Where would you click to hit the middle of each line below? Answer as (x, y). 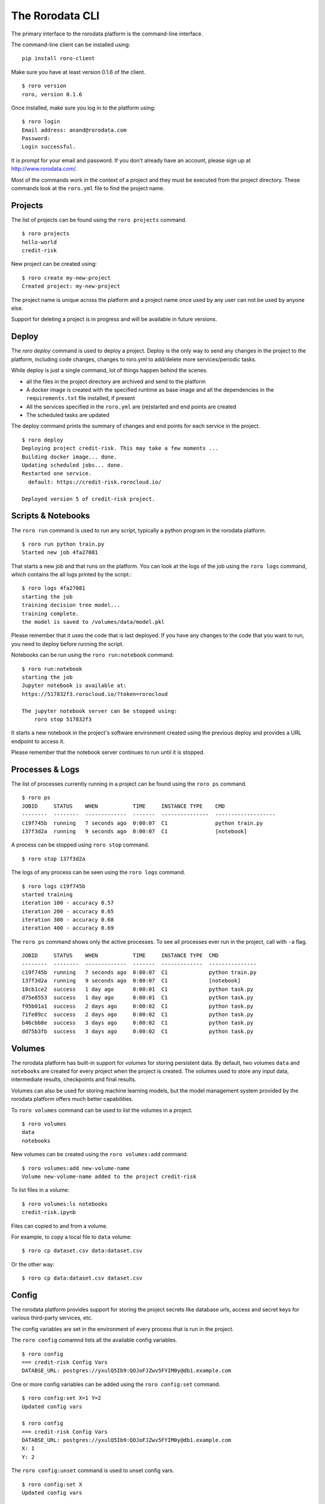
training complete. (51, 613)
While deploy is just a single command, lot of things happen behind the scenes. (109, 371)
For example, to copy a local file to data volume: (71, 1237)
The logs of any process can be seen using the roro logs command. (98, 872)
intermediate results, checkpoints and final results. (74, 1079)
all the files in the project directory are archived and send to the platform (116, 381)
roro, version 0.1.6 (52, 94)
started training (47, 894)
